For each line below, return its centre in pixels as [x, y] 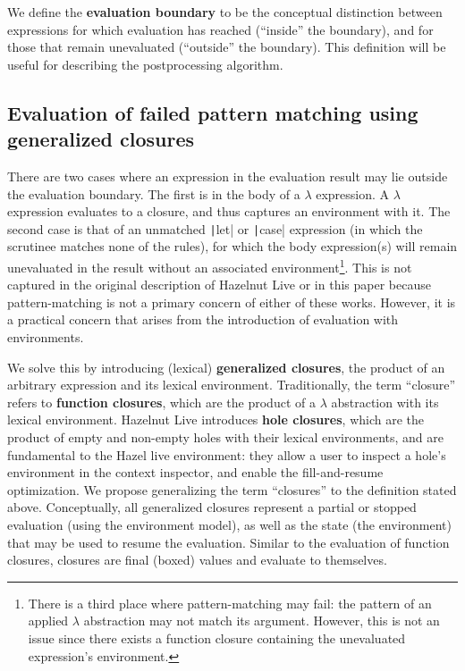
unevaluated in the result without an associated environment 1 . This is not [210, 266]
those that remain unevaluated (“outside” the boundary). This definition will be [227, 47]
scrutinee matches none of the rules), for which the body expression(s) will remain [232, 246]
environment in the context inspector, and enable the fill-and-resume [195, 472]
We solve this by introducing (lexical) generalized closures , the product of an [226, 367]
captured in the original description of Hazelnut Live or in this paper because [219, 285]
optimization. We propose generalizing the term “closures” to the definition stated [232, 489]
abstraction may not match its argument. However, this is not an [262, 621]
